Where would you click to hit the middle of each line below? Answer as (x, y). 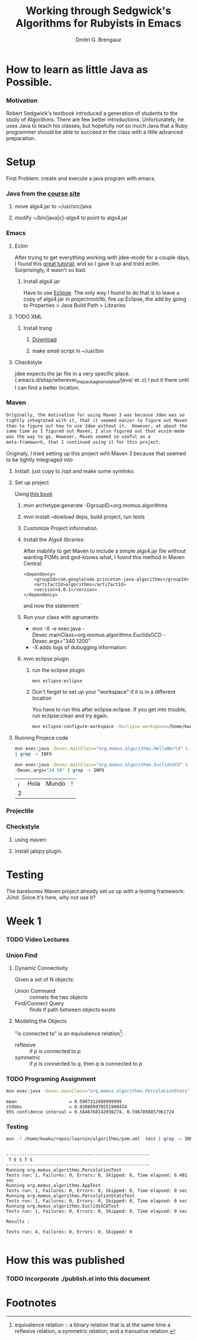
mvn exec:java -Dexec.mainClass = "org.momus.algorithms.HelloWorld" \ (101, 749)
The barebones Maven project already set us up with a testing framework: (96, 891)
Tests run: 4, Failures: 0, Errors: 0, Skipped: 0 (69, 1232)
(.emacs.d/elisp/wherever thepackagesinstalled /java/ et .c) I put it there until (102, 380)
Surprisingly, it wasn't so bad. (50, 270)
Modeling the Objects (40, 1021)
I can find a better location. (47, 387)
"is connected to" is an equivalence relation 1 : (69, 1033)
